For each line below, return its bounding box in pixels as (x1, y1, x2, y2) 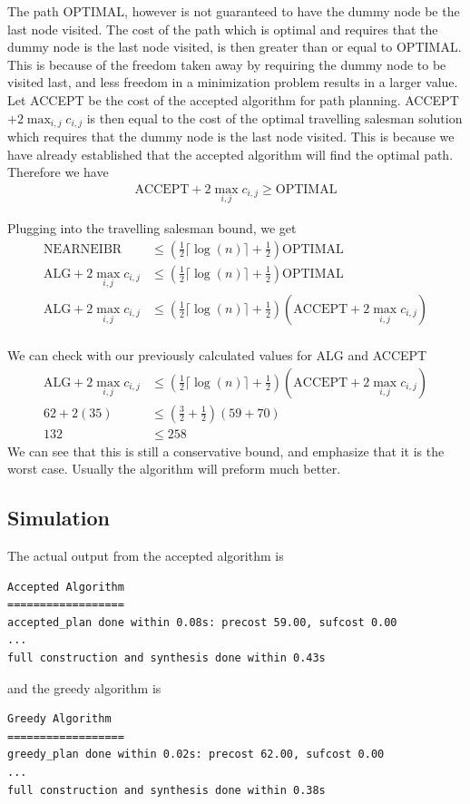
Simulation (7, 504, 111, 532)
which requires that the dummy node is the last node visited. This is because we (7, 127, 455, 146)
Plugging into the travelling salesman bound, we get (7, 219, 297, 238)
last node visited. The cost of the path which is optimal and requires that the (7, 19, 438, 38)
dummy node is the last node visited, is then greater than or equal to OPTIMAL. (7, 37, 462, 56)
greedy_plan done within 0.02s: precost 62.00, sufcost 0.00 (7, 748, 385, 761)
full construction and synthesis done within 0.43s (7, 652, 326, 665)
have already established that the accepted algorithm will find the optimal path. (7, 144, 454, 163)
